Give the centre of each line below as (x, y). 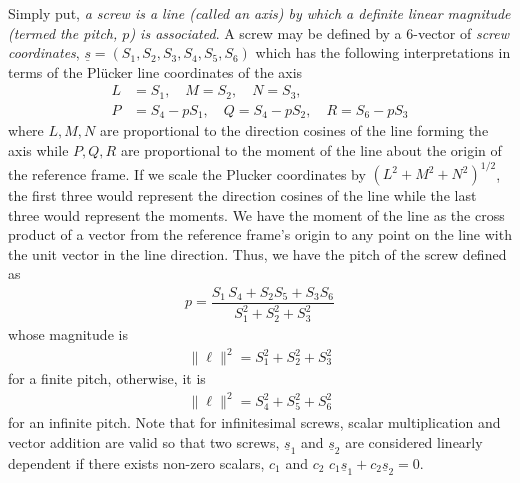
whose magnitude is (68, 333)
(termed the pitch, (63, 32)
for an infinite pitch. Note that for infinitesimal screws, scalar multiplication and (254, 422)
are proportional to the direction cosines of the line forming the (294, 130)
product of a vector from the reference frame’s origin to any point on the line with (260, 234)
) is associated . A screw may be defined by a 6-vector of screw (319, 32)
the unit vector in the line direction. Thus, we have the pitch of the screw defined (257, 253)
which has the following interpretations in (383, 52)
